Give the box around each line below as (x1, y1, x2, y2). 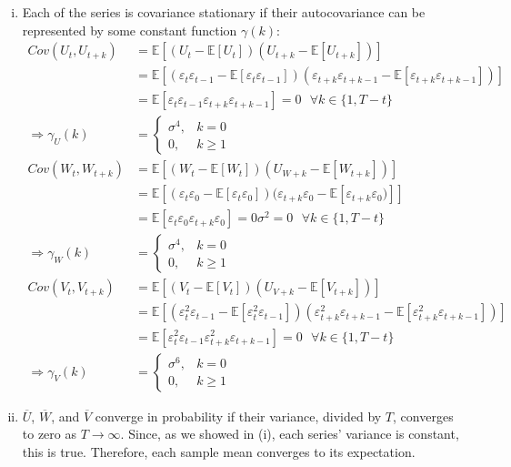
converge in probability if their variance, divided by (95, 406, 382, 425)
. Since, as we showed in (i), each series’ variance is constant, (120, 424, 459, 443)
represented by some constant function (22, 20, 237, 39)
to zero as (22, 424, 77, 443)
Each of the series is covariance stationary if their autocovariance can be (22, 3, 426, 21)
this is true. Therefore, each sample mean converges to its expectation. (22, 442, 416, 461)
